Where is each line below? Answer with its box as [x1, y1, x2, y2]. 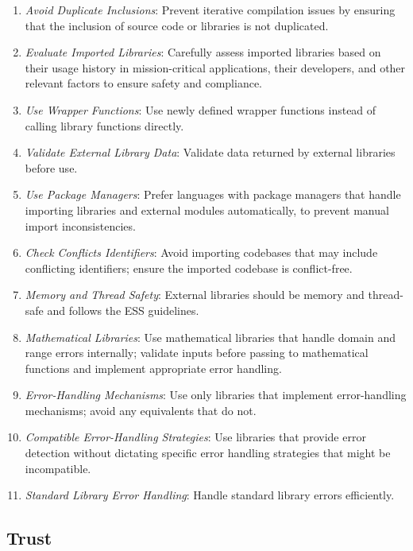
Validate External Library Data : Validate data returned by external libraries [25, 144, 396, 161]
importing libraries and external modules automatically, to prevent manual [25, 201, 389, 218]
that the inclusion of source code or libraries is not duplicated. [25, 17, 329, 33]
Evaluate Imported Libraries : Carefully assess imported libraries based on [25, 44, 381, 60]
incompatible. [25, 460, 91, 476]
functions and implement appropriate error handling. [25, 359, 282, 376]
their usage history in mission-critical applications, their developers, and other [25, 59, 406, 76]
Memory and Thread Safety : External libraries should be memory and [25, 286, 365, 303]
